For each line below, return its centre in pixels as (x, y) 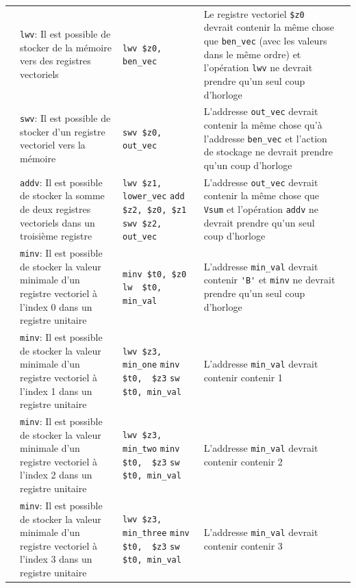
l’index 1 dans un (56, 391)
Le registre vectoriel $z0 (254, 13)
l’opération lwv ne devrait (258, 67)
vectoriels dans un (58, 222)
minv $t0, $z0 (154, 274)
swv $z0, (142, 132)
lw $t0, (142, 288)
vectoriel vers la (53, 145)
